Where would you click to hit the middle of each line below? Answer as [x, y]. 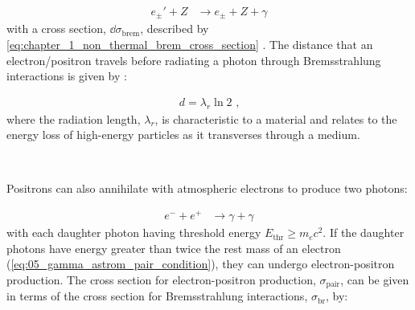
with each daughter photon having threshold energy [134, 232]
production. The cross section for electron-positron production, [161, 279]
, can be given [375, 279]
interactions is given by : [67, 76]
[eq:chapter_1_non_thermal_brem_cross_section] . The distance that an [190, 45]
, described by [175, 29]
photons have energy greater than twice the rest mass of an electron [174, 248]
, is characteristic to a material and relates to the [276, 118]
